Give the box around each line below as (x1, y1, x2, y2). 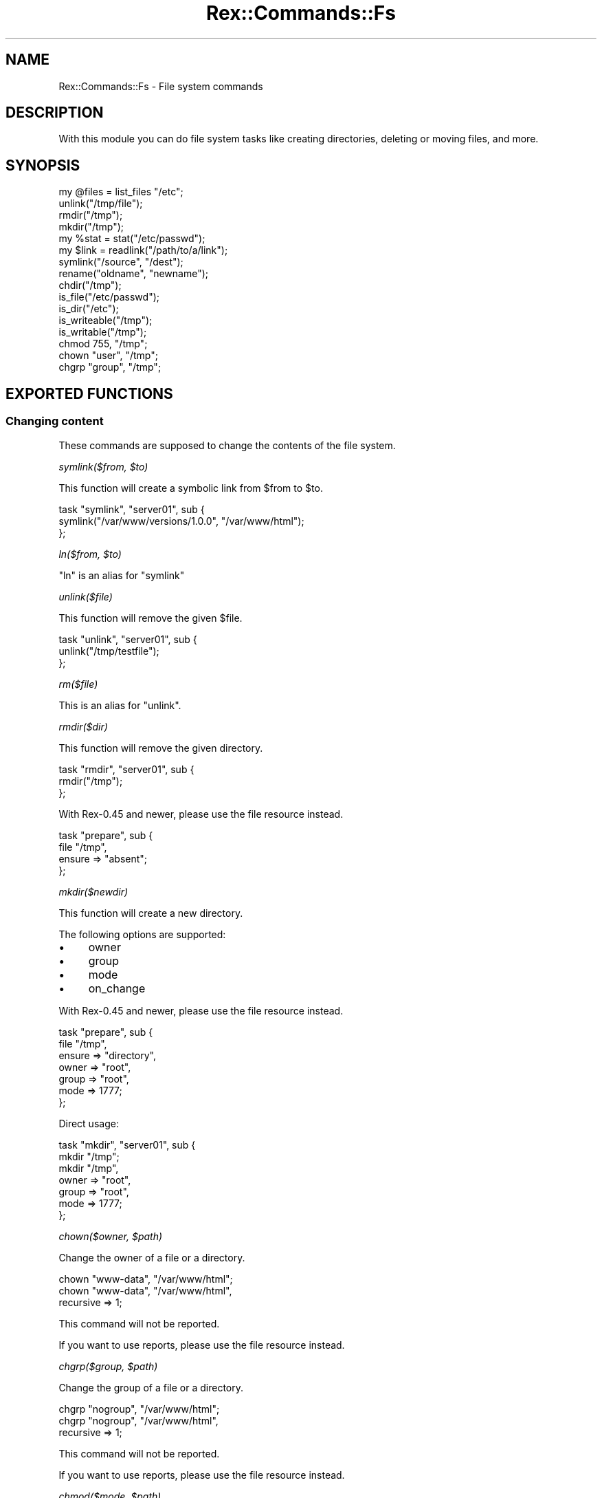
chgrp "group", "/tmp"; (58, 361, 161, 373)
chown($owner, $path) (58, 1230, 163, 1242)
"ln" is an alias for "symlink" (58, 569, 185, 581)
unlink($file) (58, 590, 113, 603)
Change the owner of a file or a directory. (58, 1251, 245, 1263)
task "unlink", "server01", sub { (58, 633, 197, 645)
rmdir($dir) (58, 720, 108, 732)
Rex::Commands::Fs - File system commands (58, 80, 263, 92)
